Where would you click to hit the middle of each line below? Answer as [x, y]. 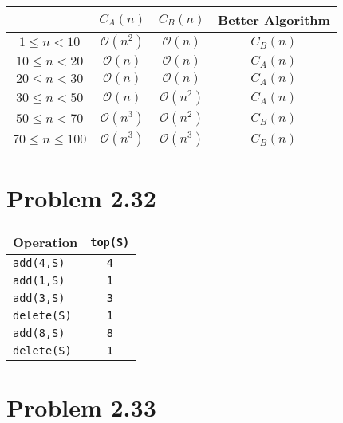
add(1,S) [39, 281]
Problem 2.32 [81, 198]
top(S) [110, 242]
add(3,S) [39, 298]
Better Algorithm [274, 20]
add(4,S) [39, 263]
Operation [45, 242]
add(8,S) [39, 333]
